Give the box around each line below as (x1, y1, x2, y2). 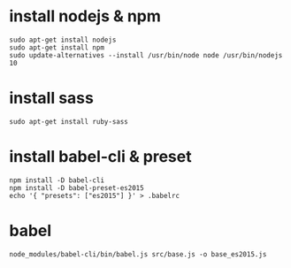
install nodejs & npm (9, 6, 162, 27)
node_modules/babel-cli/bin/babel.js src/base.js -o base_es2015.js (9, 249, 267, 258)
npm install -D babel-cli (9, 175, 104, 185)
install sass (9, 88, 95, 108)
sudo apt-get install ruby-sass (9, 117, 128, 126)
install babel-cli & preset (9, 147, 192, 167)
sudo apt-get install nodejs (9, 35, 117, 44)
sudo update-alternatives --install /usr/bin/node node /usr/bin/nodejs (9, 50, 283, 59)
